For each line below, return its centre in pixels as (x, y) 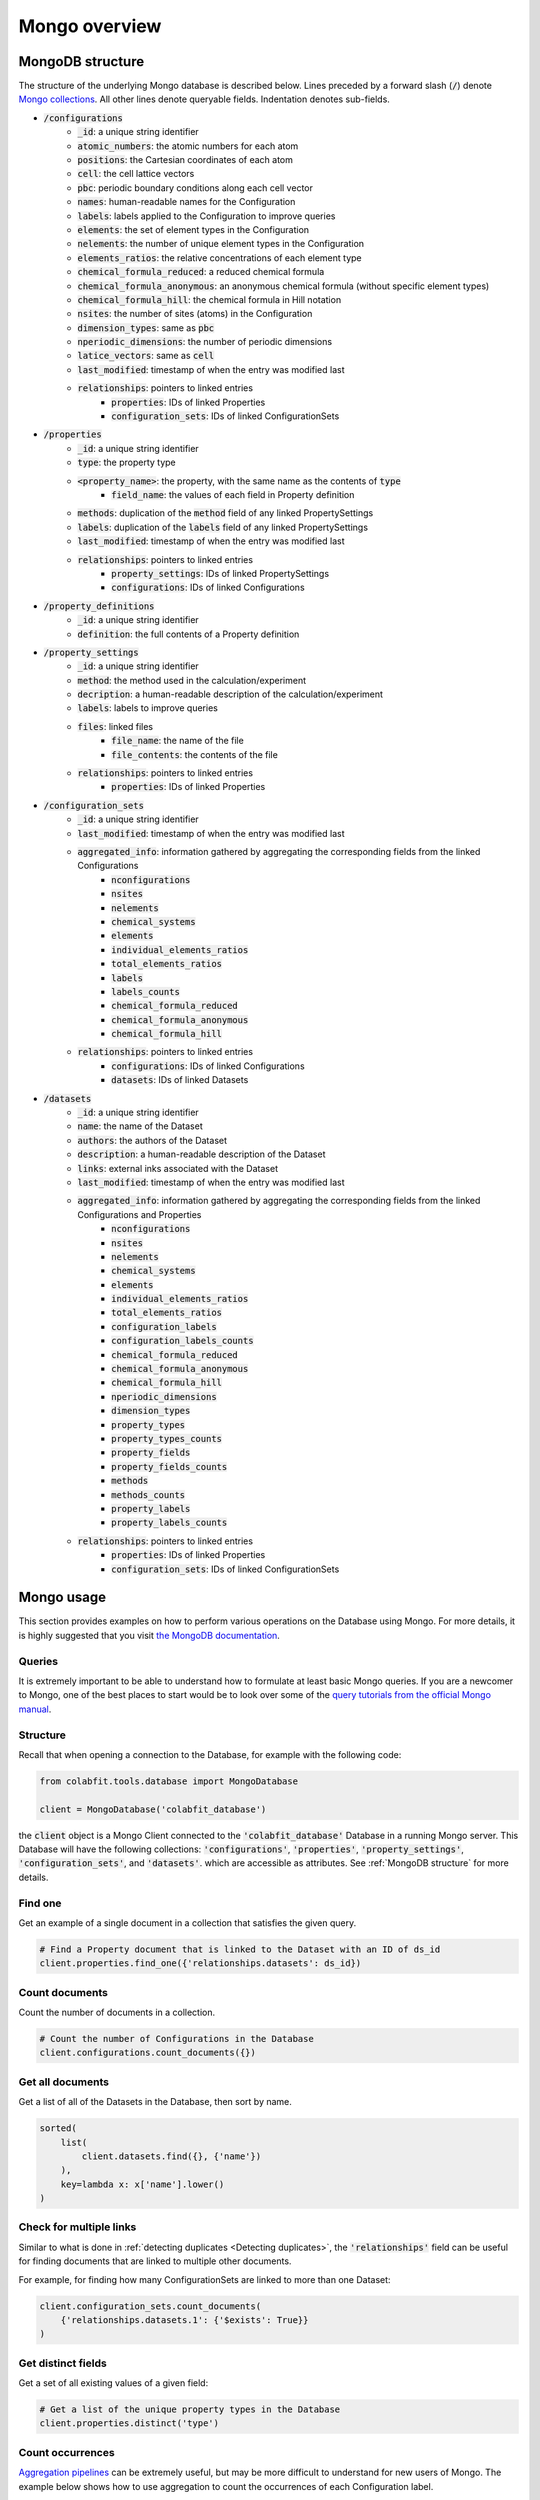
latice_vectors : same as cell (146, 356)
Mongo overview (90, 26)
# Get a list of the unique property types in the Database (190, 2409)
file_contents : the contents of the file (195, 754)
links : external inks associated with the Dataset (178, 1168)
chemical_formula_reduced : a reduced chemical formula (201, 272)
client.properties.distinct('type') (129, 2423)
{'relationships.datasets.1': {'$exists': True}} (184, 2319)
